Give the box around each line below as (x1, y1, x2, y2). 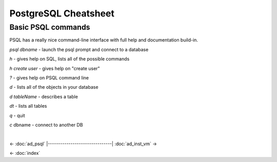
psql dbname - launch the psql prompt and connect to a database (9, 46, 149, 52)
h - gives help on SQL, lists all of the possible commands (9, 56, 130, 62)
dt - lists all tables (9, 103, 47, 109)
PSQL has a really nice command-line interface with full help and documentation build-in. (9, 37, 199, 43)
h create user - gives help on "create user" (9, 65, 100, 71)
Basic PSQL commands (9, 23, 90, 32)
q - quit (9, 112, 25, 118)
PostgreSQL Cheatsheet (9, 8, 115, 19)
